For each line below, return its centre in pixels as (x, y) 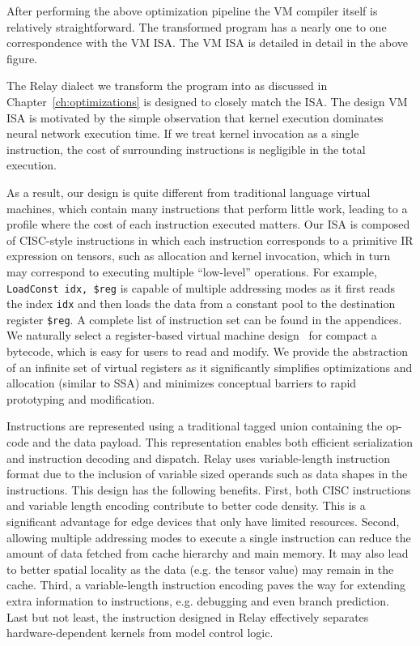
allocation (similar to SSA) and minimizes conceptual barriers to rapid (182, 383)
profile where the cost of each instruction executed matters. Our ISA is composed (208, 224)
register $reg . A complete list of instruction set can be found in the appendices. (204, 319)
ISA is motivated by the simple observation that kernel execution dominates (195, 117)
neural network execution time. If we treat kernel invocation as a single (183, 133)
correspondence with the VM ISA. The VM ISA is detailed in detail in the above (208, 43)
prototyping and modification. (81, 398)
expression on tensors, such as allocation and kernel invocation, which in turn (199, 256)
